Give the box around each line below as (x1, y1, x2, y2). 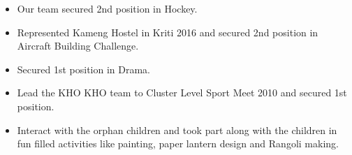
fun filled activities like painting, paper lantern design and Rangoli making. (17, 136, 339, 151)
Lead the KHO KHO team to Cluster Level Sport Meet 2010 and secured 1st (17, 85, 347, 100)
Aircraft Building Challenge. (17, 38, 139, 53)
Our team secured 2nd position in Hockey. (17, 1, 198, 15)
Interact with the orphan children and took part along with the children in (17, 122, 337, 137)
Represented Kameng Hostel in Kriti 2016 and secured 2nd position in (17, 24, 318, 39)
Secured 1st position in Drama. (17, 61, 151, 76)
